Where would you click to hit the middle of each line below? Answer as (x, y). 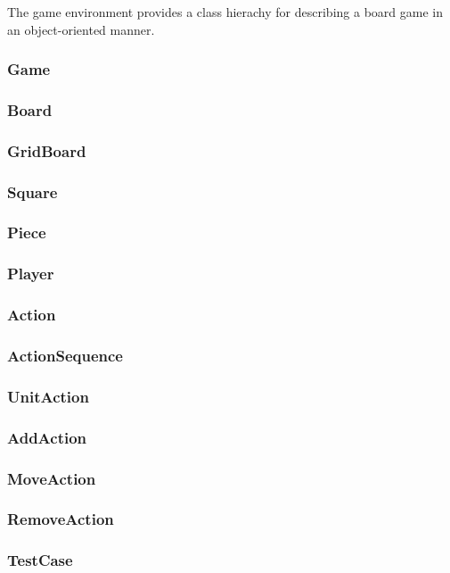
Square (33, 191)
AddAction (47, 437)
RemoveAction (61, 519)
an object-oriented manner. (81, 29)
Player (31, 274)
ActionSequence (65, 356)
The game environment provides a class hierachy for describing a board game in (225, 12)
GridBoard (47, 150)
